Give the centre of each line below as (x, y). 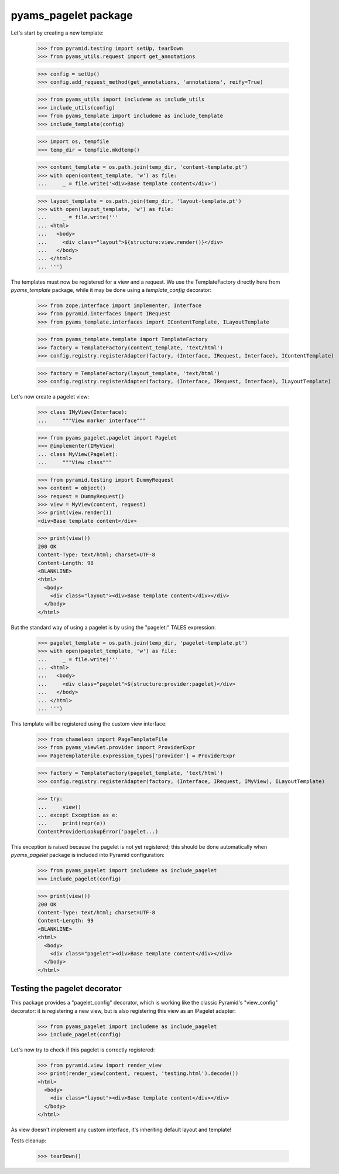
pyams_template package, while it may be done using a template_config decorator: (111, 290)
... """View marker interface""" (92, 420)
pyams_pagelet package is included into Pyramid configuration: (88, 855)
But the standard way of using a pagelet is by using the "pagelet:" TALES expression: (113, 627)
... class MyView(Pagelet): (78, 454)
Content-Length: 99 (66, 921)
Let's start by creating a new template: (57, 33)
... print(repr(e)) (72, 823)
